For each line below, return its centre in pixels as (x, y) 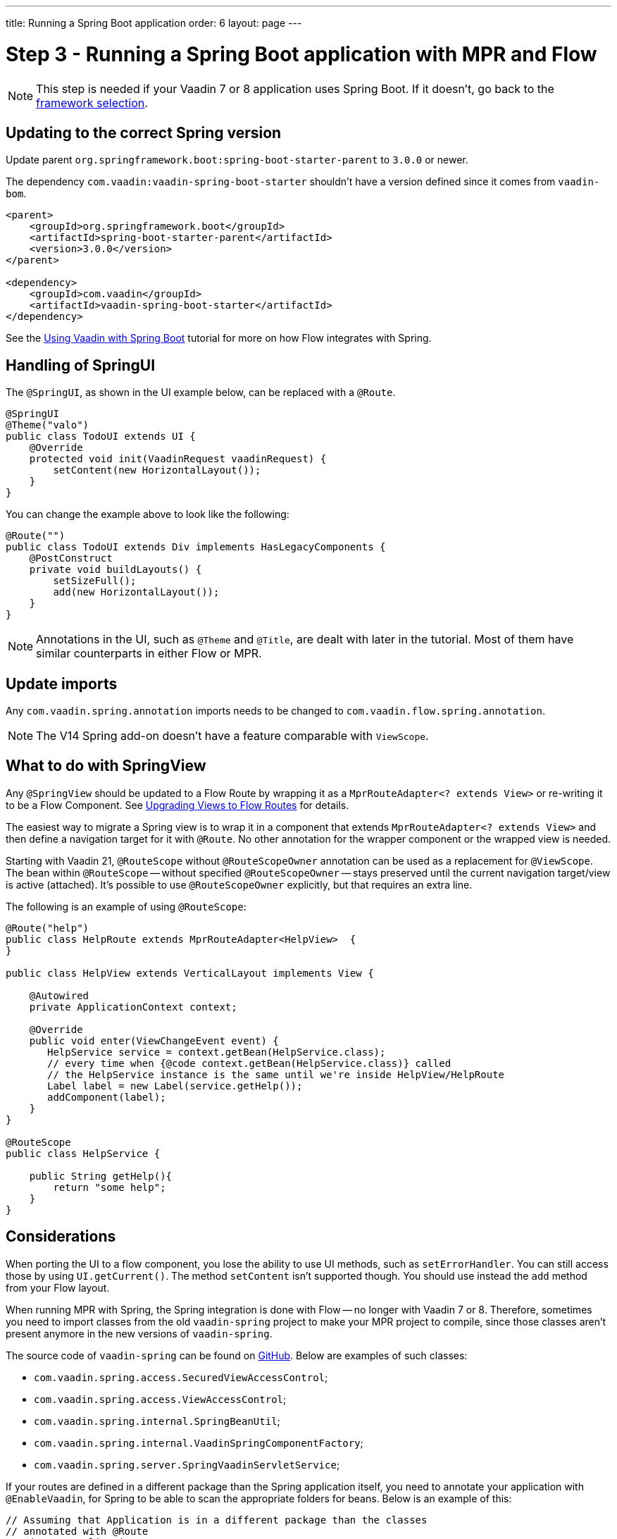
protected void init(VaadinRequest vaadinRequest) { (178, 459)
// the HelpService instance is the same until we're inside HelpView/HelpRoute (276, 1074)
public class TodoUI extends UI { (101, 437)
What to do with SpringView (106, 766)
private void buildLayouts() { (116, 570)
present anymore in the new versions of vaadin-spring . (139, 1333)
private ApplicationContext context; (133, 1007)
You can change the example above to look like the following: (148, 514)
